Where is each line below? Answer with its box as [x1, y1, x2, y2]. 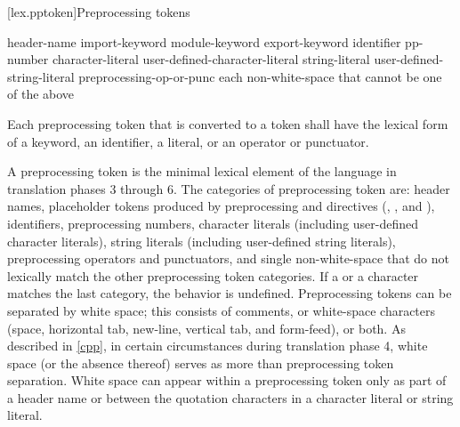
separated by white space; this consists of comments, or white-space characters [7, 301, 436, 319]
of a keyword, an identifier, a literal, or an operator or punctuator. [7, 132, 369, 150]
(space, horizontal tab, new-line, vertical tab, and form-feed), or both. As [7, 318, 406, 337]
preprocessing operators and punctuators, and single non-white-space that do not [7, 249, 449, 268]
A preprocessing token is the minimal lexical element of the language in [7, 162, 397, 181]
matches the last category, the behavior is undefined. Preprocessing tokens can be [7, 284, 452, 302]
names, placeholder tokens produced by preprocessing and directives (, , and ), [7, 197, 435, 215]
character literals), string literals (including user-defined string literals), [7, 231, 396, 250]
